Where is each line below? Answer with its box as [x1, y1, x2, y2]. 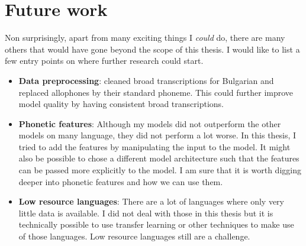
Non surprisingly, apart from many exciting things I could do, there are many [5, 31, 285, 44]
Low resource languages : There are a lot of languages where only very [18, 195, 284, 208]
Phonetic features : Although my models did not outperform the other [18, 117, 281, 130]
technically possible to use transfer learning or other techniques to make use [18, 218, 294, 231]
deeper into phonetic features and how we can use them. [18, 175, 223, 187]
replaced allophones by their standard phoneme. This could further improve [18, 86, 294, 98]
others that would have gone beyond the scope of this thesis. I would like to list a [5, 43, 300, 55]
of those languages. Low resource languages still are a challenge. [18, 230, 250, 242]
